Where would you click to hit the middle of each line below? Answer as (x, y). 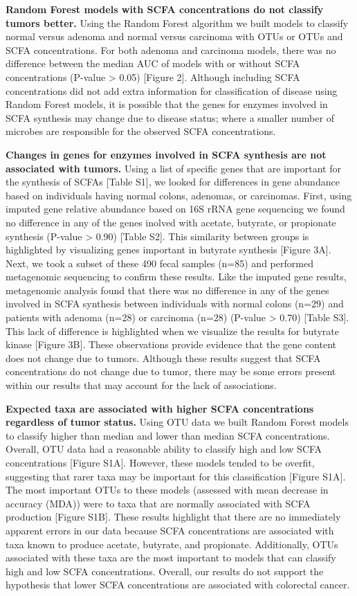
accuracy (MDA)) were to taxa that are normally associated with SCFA (158, 503)
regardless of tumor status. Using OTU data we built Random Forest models (177, 422)
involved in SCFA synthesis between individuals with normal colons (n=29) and (175, 304)
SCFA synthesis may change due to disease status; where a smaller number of (170, 117)
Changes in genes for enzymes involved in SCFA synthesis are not (166, 154)
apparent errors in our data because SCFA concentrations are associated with (170, 530)
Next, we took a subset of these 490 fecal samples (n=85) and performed (159, 263)
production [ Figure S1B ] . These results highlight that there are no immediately (173, 517)
